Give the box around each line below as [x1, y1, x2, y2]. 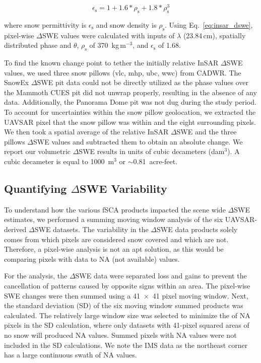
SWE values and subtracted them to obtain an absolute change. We [33, 136, 243, 147]
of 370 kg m [89, 40, 126, 50]
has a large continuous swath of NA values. [4, 349, 137, 360]
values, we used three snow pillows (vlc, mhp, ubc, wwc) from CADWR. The [4, 67, 241, 78]
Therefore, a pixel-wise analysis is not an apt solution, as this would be [4, 244, 224, 254]
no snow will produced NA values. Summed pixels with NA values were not [4, 329, 237, 340]
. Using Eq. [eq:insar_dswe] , [165, 19, 253, 30]
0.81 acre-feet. [133, 156, 178, 166]
